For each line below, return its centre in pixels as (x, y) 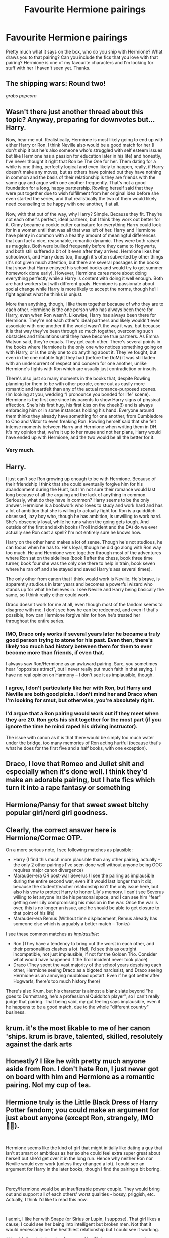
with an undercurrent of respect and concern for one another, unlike (76, 363)
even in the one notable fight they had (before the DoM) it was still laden (80, 357)
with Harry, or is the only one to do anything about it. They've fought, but (81, 352)
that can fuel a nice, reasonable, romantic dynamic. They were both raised (83, 240)
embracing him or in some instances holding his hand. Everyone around (80, 410)
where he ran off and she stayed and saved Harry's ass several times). (79, 569)
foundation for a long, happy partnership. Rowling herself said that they (80, 188)
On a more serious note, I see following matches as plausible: (69, 850)
